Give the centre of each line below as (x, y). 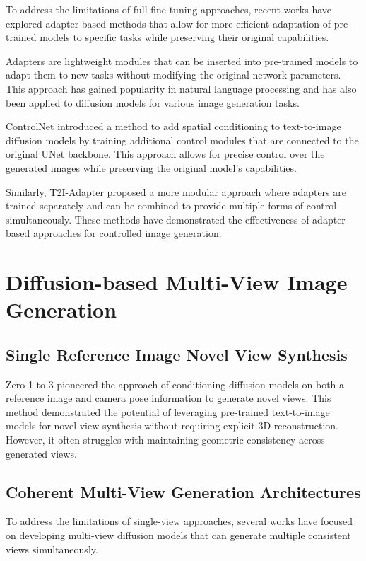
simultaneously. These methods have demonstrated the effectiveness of (158, 219)
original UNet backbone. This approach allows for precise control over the (165, 154)
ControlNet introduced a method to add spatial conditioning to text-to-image (173, 126)
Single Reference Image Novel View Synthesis (177, 354)
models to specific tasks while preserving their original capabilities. (184, 37)
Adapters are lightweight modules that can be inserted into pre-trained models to (182, 60)
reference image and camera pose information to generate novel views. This (169, 398)
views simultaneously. (52, 549)
